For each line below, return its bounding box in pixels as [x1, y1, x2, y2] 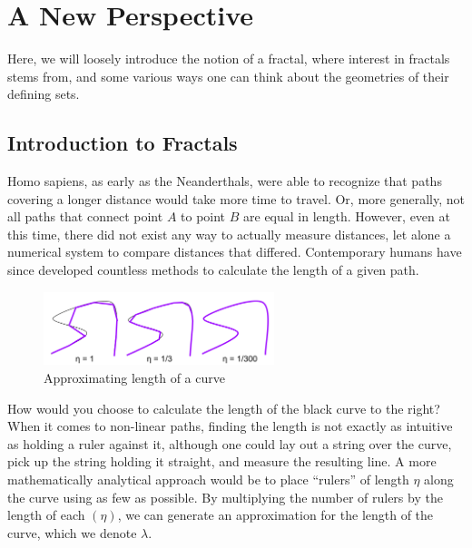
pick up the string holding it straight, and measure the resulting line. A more [7, 452, 437, 471]
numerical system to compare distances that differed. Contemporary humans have [7, 242, 462, 261]
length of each [7, 505, 85, 524]
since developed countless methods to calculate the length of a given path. [7, 260, 419, 279]
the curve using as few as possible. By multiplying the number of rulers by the [7, 487, 443, 506]
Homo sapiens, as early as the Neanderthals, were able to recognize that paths [7, 171, 442, 191]
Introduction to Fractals [7, 129, 238, 157]
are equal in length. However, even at [243, 207, 450, 226]
